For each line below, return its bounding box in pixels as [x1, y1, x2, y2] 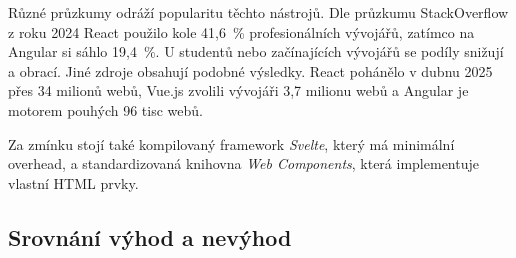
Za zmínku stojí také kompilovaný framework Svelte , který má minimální [8, 133, 455, 154]
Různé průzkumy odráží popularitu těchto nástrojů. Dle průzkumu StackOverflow [8, 2, 509, 22]
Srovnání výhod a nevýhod [8, 221, 292, 252]
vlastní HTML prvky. [8, 172, 139, 193]
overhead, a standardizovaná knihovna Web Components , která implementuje [8, 153, 479, 174]
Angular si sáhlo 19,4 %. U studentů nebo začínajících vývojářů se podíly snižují [8, 41, 504, 62]
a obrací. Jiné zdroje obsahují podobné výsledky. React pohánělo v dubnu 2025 [8, 60, 493, 81]
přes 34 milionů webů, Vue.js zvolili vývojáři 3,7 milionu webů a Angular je [8, 80, 469, 101]
